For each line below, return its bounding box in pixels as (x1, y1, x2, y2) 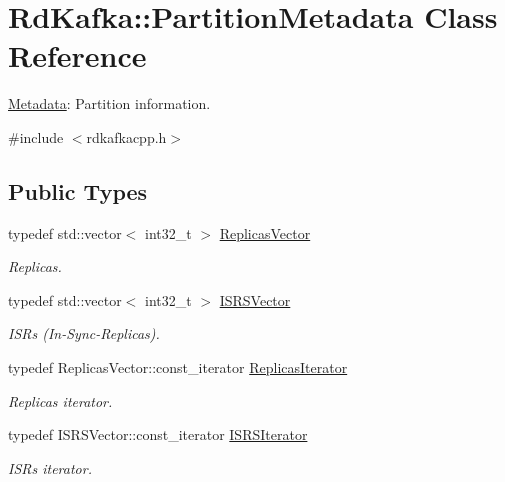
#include (8, 126, 64, 147)
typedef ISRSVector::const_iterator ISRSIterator (8, 424, 308, 445)
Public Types (8, 175, 148, 206)
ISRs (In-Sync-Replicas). (8, 323, 160, 344)
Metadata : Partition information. (8, 93, 211, 114)
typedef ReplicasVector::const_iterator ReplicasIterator (8, 357, 348, 378)
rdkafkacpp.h (86, 126, 167, 147)
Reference (8, 35, 147, 76)
